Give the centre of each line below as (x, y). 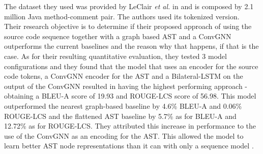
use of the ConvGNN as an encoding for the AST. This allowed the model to (124, 135)
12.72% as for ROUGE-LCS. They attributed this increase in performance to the (130, 126)
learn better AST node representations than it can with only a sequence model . (129, 146)
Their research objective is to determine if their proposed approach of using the (128, 26)
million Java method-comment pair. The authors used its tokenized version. (122, 16)
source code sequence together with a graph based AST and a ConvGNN (118, 36)
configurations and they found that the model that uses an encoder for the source (131, 66)
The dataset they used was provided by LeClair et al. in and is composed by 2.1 (129, 6)
